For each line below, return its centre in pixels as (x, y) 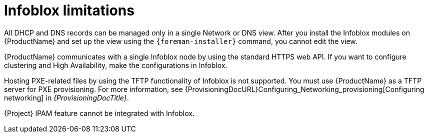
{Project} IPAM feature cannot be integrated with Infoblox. (99, 113)
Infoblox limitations (69, 10)
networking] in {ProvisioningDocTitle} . (66, 97)
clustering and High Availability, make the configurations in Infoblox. (116, 65)
